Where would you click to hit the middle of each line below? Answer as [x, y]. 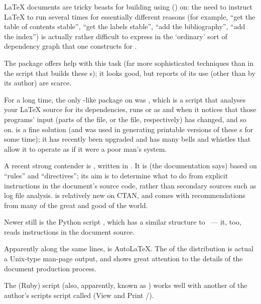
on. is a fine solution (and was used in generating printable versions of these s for [129, 129]
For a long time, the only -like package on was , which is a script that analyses [125, 99]
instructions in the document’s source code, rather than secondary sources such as [130, 185]
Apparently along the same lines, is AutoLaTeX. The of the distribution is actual [129, 248]
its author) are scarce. [38, 83]
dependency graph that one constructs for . [71, 46]
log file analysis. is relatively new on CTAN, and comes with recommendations [125, 195]
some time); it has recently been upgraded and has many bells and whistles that [127, 139]
